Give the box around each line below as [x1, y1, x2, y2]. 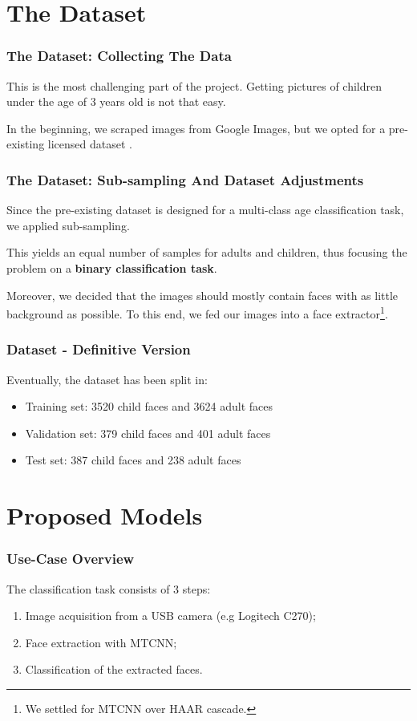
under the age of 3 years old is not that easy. [6, 93, 226, 110]
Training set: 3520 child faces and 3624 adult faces [25, 398, 273, 415]
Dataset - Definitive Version [6, 339, 191, 359]
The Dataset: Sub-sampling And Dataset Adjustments [6, 169, 364, 189]
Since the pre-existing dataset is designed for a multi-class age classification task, [6, 201, 404, 218]
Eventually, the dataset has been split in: [6, 371, 208, 387]
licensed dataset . [47, 136, 132, 152]
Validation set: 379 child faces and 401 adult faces [25, 424, 271, 441]
